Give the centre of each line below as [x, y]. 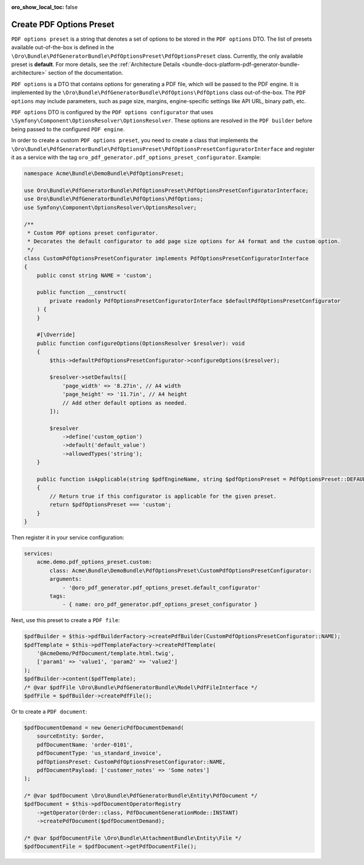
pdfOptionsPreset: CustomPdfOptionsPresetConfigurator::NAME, [131, 762]
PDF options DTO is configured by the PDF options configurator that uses [112, 112]
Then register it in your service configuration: [68, 537]
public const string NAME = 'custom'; [94, 275]
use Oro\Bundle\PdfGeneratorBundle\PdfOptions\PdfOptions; [113, 199]
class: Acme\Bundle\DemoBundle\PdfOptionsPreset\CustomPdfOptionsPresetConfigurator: [181, 570]
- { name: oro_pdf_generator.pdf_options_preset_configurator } [160, 605]
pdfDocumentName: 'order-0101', [85, 745]
